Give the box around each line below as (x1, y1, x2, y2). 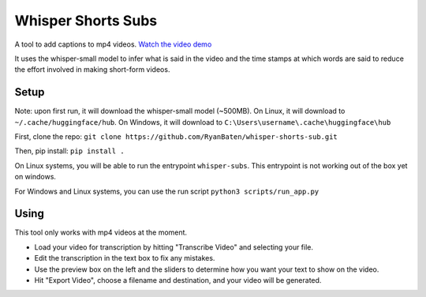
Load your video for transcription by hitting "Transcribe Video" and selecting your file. (34, 242, 314, 252)
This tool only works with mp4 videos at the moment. (14, 227, 188, 237)
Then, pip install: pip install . (14, 146, 125, 156)
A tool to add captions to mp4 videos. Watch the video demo (14, 39, 212, 49)
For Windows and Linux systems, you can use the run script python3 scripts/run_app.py (14, 186, 319, 196)
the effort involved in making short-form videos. (14, 65, 170, 74)
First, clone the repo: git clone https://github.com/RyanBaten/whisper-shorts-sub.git (14, 132, 338, 141)
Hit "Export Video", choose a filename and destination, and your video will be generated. (34, 276, 322, 285)
